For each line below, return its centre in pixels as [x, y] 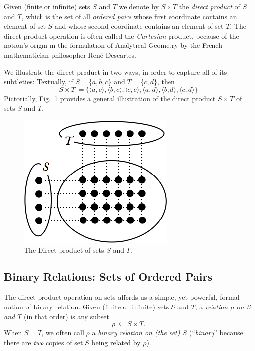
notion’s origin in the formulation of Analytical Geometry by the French [113, 45]
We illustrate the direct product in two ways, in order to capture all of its [116, 71]
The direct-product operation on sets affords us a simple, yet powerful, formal [122, 297]
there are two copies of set [43, 342]
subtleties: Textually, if [39, 81]
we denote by [139, 6]
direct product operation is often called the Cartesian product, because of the [122, 35]
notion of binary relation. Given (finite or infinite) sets [86, 306]
